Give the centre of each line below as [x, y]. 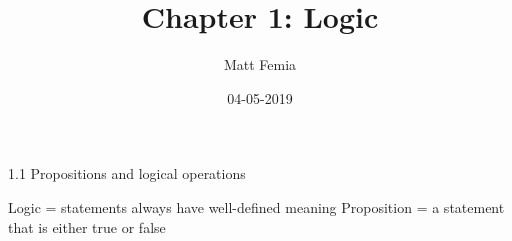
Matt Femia [260, 64]
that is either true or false [87, 226]
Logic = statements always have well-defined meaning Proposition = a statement [256, 206]
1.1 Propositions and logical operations [127, 173]
